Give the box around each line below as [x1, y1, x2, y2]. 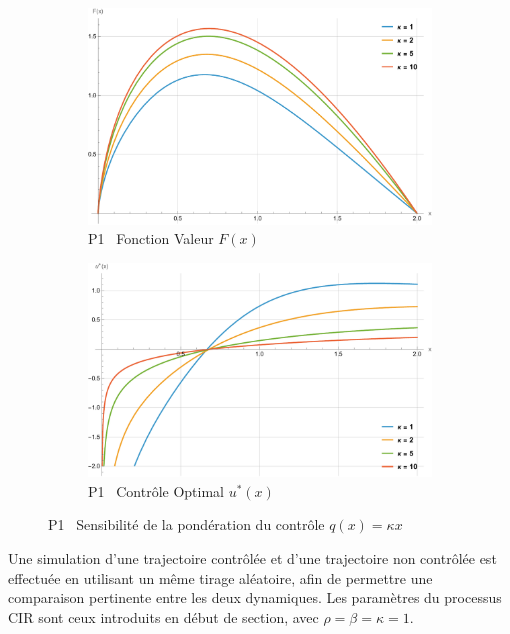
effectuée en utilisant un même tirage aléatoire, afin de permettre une [8, 567, 433, 588]
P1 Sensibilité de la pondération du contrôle [48, 514, 325, 535]
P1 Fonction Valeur [88, 228, 214, 249]
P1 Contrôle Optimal [88, 480, 224, 501]
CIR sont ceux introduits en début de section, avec [8, 606, 319, 627]
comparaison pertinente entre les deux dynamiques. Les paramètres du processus [8, 587, 502, 608]
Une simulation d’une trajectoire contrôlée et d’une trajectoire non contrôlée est [8, 547, 497, 568]
